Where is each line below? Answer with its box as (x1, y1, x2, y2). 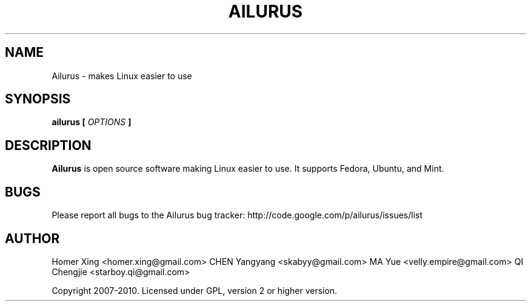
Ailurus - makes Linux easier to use (52, 70, 192, 81)
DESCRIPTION (5, 137, 92, 153)
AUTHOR (5, 230, 60, 246)
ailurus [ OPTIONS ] (52, 117, 132, 128)
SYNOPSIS (5, 91, 71, 107)
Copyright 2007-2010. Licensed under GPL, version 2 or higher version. (52, 285, 338, 296)
